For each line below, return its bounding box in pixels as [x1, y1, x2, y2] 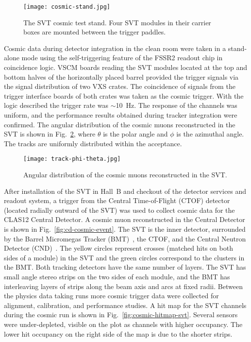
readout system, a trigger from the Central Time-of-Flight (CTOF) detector [4, 195, 230, 205]
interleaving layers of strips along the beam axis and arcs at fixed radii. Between [4, 281, 243, 291]
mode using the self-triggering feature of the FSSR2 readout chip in [21, 52, 223, 63]
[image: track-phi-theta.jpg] [23, 155, 121, 163]
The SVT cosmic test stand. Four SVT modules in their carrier [23, 17, 211, 27]
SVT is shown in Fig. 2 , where [4, 129, 96, 139]
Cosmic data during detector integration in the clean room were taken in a [4, 43, 226, 53]
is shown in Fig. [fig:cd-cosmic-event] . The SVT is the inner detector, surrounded [4, 224, 246, 234]
